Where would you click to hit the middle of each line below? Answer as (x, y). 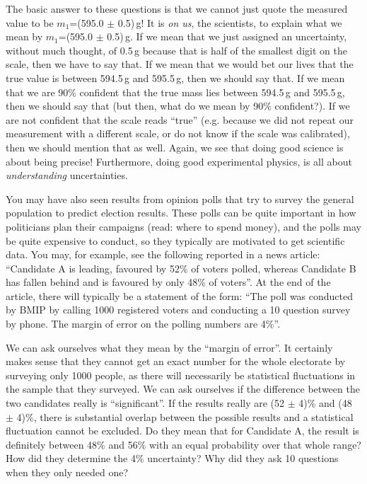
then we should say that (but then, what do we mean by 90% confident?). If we (178, 106)
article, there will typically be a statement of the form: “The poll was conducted (180, 295)
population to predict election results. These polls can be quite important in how (181, 213)
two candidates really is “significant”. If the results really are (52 (145, 403)
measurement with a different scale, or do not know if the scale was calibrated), (178, 133)
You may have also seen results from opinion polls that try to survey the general (180, 198)
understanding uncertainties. (67, 175)
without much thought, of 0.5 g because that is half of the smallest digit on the (176, 50)
